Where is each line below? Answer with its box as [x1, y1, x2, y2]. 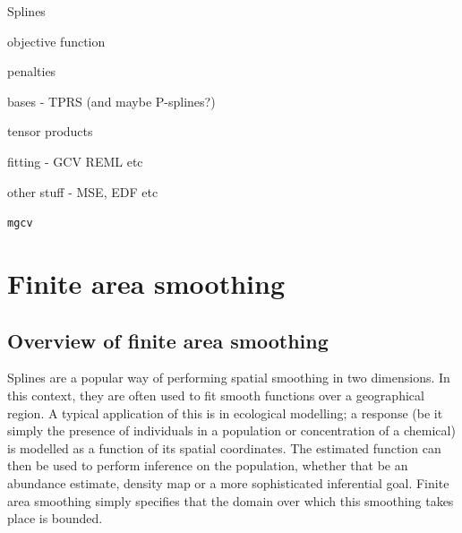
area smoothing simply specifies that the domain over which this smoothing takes [7, 491, 454, 510]
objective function [7, 31, 106, 50]
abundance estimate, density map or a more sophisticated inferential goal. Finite [7, 473, 449, 492]
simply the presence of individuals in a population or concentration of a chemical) [7, 421, 456, 440]
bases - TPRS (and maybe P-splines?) [7, 91, 216, 110]
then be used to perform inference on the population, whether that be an [7, 456, 408, 475]
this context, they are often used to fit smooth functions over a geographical [7, 385, 424, 404]
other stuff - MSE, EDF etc [7, 182, 158, 201]
